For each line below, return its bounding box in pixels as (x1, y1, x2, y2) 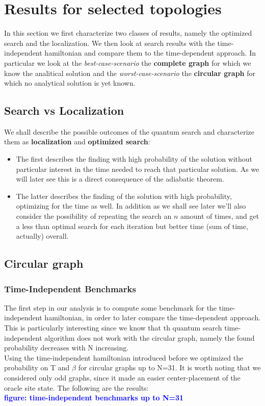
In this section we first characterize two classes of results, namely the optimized (4, 28, 252, 38)
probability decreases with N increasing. (4, 342, 129, 353)
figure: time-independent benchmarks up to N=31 (4, 392, 184, 403)
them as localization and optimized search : (4, 136, 150, 147)
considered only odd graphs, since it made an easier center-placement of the (4, 372, 241, 383)
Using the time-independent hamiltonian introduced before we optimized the (4, 352, 244, 363)
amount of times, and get (180, 211, 259, 221)
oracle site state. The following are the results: (4, 382, 149, 393)
